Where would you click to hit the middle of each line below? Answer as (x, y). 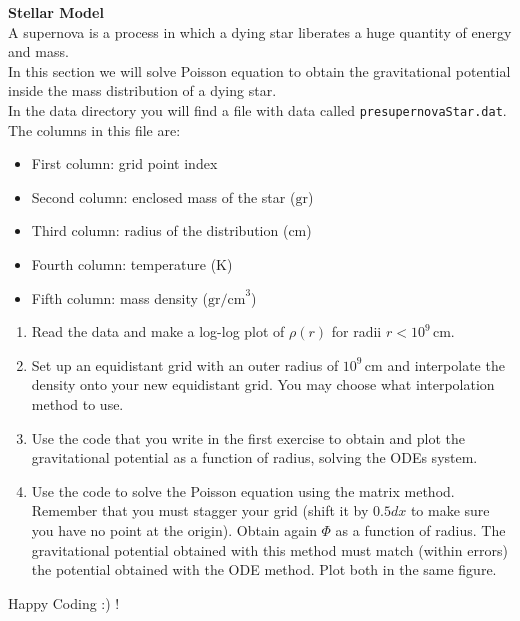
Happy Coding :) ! (64, 602)
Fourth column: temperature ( (124, 264)
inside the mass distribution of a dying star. (142, 90)
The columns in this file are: (94, 129)
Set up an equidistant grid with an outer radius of (185, 364)
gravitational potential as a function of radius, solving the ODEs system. (254, 457)
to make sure (450, 510)
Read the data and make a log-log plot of (158, 331)
